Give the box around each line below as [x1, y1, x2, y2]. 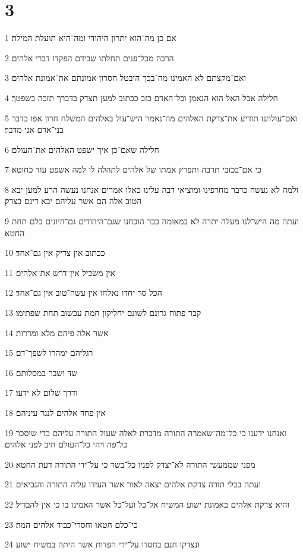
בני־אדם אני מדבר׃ [5, 123, 64, 136]
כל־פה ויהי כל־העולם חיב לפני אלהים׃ [5, 438, 128, 450]
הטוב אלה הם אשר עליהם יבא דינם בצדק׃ [5, 195, 142, 207]
